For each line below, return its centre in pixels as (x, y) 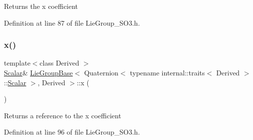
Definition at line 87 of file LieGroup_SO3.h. (72, 22)
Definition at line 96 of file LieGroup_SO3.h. (72, 132)
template (17, 63)
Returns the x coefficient (41, 6)
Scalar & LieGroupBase (38, 72)
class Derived (59, 63)
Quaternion (101, 72)
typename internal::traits (167, 72)
